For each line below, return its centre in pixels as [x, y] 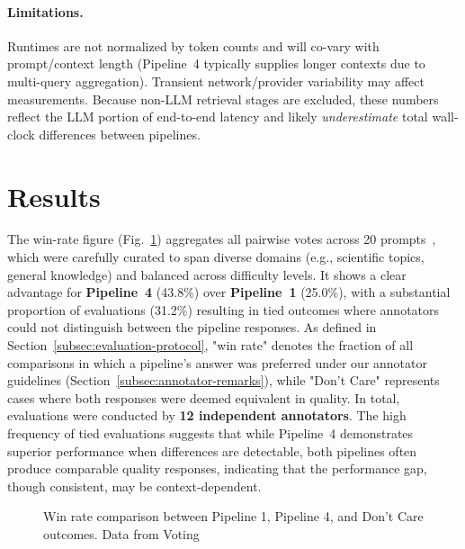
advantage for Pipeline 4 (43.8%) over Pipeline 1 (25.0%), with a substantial [229, 292]
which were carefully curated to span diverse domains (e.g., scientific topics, [216, 257]
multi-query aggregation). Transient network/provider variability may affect [216, 81]
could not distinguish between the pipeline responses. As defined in [192, 327]
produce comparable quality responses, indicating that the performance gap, [217, 468]
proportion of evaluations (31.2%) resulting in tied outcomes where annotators [224, 309]
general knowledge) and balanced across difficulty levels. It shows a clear [207, 274]
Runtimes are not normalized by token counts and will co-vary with [193, 45]
